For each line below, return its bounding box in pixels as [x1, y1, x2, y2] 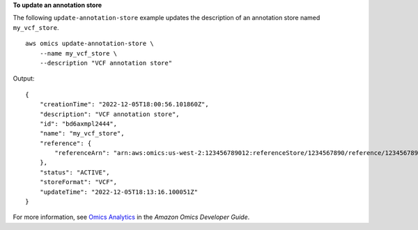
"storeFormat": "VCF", [39, 178, 118, 186]
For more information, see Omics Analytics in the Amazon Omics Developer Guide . [13, 213, 250, 222]
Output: [13, 74, 35, 83]
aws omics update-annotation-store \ [25, 40, 155, 48]
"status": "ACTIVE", [39, 168, 110, 176]
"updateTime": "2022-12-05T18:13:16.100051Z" [39, 188, 199, 196]
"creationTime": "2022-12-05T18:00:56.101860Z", [39, 101, 209, 108]
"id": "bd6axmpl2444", [39, 120, 118, 128]
